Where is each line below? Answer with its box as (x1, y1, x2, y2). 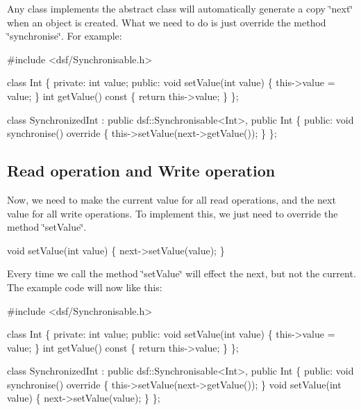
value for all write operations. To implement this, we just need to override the (7, 206, 338, 220)
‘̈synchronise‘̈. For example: (7, 28, 122, 43)
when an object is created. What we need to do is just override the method (7, 15, 326, 29)
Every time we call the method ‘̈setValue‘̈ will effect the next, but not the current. (7, 266, 356, 281)
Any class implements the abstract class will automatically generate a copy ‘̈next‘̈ (7, 1, 353, 15)
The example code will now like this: (7, 279, 162, 294)
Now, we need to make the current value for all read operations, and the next (7, 192, 336, 206)
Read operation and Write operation (7, 160, 276, 181)
